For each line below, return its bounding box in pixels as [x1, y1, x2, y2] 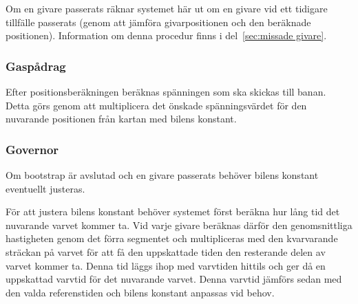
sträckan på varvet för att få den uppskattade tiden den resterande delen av [6, 244, 326, 259]
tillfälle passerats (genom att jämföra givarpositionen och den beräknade [6, 14, 311, 29]
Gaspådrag [6, 57, 66, 74]
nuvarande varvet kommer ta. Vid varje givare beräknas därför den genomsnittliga [6, 217, 352, 232]
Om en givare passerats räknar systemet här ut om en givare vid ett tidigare [6, 1, 328, 15]
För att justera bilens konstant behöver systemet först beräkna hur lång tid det [6, 204, 340, 219]
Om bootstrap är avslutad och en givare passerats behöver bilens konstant [6, 168, 319, 182]
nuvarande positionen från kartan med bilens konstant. [6, 111, 237, 126]
